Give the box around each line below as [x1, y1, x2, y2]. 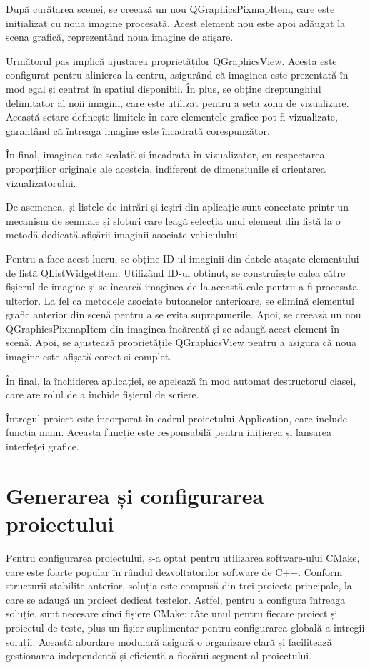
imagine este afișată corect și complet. [6, 349, 171, 364]
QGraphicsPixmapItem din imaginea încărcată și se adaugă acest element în [6, 320, 339, 335]
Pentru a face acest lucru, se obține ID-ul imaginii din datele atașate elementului [6, 250, 359, 265]
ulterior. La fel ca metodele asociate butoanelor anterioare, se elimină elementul [6, 293, 354, 308]
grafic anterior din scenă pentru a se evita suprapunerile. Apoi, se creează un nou [6, 307, 361, 322]
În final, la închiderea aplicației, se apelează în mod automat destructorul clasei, [6, 373, 356, 388]
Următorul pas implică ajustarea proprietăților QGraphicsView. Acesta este [6, 53, 337, 68]
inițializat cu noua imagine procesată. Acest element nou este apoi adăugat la [6, 15, 346, 30]
